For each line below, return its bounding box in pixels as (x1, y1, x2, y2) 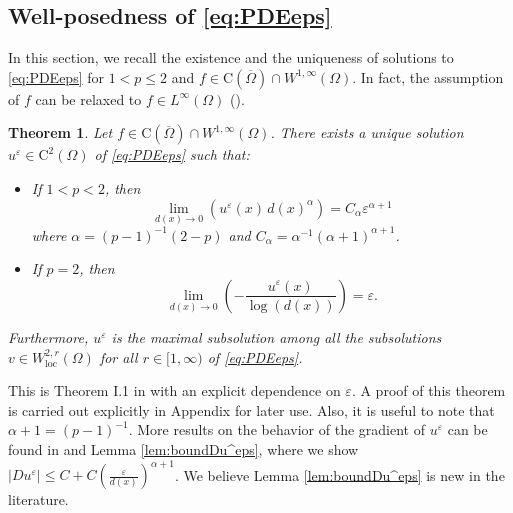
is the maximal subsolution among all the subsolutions (111, 326, 442, 347)
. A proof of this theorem (351, 380, 506, 401)
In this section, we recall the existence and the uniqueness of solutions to (8, 47, 454, 68)
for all (99, 346, 138, 367)
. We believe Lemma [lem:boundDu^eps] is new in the (174, 464, 505, 485)
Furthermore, (8, 326, 89, 347)
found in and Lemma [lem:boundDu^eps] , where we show (8, 438, 359, 459)
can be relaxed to (35, 88, 142, 109)
